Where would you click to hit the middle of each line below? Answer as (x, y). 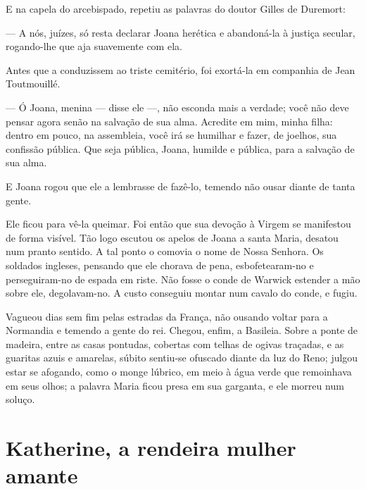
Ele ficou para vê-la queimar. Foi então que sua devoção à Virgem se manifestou (178, 224)
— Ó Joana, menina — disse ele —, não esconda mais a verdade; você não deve (177, 107)
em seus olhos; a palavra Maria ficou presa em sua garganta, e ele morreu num (175, 385)
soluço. (20, 399)
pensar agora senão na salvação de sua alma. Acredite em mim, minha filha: (169, 121)
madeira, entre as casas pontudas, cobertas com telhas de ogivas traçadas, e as (175, 343)
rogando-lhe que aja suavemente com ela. (94, 46)
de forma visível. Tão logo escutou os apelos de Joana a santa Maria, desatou (172, 237)
